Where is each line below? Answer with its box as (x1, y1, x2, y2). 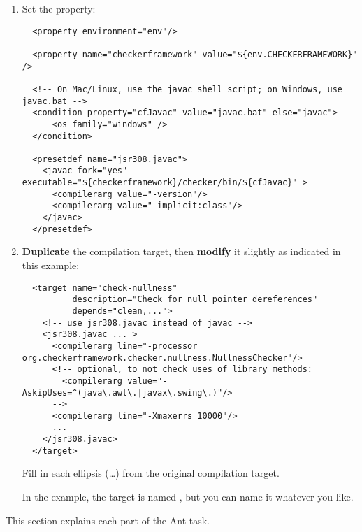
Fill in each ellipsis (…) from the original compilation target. (22, 466, 280, 480)
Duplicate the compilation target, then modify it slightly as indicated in (22, 244, 341, 259)
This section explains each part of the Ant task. (6, 512, 210, 527)
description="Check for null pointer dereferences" (72, 294, 318, 305)
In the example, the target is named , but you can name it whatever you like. (22, 489, 354, 504)
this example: (22, 258, 80, 272)
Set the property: (22, 1, 96, 15)
